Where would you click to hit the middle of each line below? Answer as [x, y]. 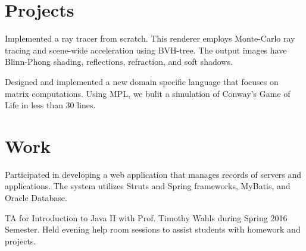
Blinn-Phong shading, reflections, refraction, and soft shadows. [119, 62]
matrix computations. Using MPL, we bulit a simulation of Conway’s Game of [148, 93]
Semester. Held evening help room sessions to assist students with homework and [153, 229]
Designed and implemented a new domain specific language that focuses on [142, 81]
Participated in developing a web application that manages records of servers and [153, 174]
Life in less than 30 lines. [50, 105]
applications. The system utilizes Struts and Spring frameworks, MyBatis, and [148, 186]
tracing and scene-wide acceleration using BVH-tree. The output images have [146, 50]
